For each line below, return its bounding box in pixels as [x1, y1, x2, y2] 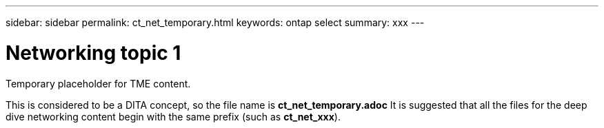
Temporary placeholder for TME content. [6, 77, 191, 89]
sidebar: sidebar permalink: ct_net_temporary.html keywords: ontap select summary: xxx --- [6, 17, 425, 28]
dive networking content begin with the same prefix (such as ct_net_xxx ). [6, 110, 341, 122]
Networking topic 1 [6, 41, 181, 65]
